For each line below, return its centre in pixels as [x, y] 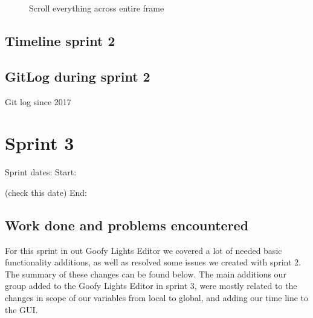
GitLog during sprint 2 [78, 76]
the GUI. [21, 309]
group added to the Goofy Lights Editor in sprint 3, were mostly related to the [151, 286]
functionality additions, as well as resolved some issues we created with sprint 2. [153, 262]
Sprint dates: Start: [41, 172]
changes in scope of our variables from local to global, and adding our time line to [157, 298]
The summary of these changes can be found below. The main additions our [146, 274]
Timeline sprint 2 [60, 40]
